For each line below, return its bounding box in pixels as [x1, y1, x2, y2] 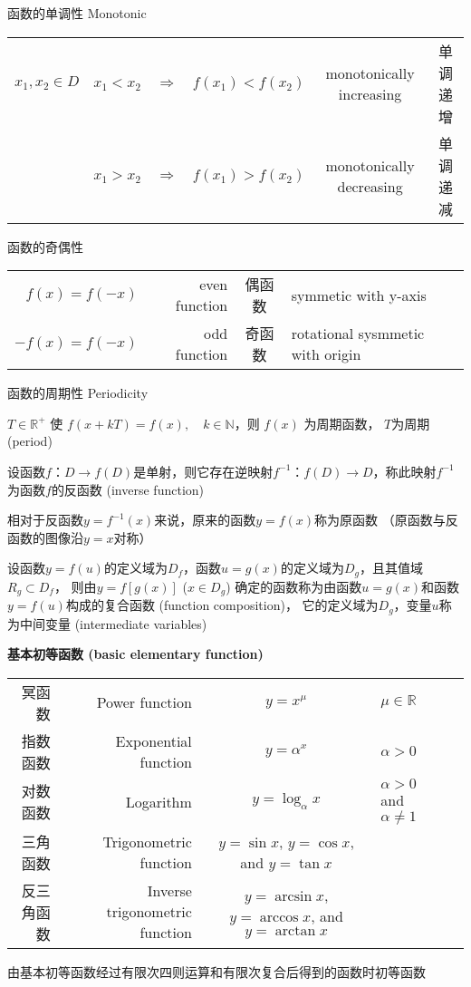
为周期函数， [303, 413, 380, 432]
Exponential [115, 730, 192, 751]
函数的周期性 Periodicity [7, 383, 149, 402]
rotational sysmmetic [291, 323, 425, 344]
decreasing [337, 175, 403, 197]
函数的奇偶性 [7, 237, 83, 256]
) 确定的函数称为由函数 [226, 576, 362, 595]
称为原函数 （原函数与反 [314, 510, 458, 529]
